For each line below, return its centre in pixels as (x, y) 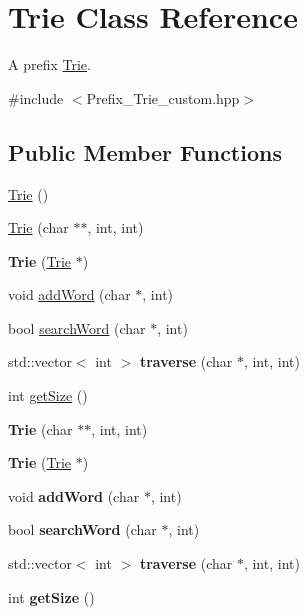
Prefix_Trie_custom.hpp (163, 97)
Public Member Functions (145, 151)
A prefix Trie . (49, 64)
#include (36, 97)
